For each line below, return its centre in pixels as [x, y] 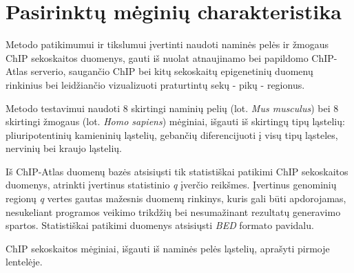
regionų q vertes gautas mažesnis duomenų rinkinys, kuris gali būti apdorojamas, [176, 198]
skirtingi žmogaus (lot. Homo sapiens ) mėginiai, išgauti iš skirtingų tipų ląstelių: [175, 121]
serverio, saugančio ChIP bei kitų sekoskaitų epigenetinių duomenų [172, 71]
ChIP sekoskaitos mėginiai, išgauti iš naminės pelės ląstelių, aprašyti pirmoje [168, 248]
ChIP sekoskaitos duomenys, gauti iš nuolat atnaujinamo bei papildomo [157, 57]
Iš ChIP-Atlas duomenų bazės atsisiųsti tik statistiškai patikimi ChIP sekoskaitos [177, 171]
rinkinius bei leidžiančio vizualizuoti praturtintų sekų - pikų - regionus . [155, 84]
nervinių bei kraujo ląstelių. [64, 148]
